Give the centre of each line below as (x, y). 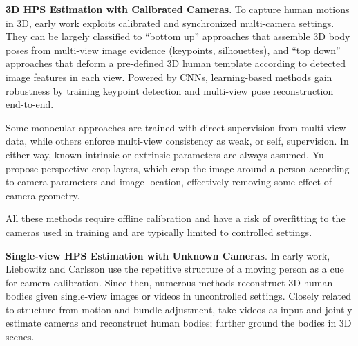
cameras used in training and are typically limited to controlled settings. (159, 231)
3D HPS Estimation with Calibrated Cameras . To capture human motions (178, 9)
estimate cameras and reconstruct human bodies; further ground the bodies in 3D (179, 323)
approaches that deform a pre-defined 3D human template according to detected (176, 63)
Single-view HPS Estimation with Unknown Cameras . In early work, (168, 255)
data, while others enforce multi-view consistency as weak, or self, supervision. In (177, 141)
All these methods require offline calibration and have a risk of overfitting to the (176, 218)
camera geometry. (43, 195)
